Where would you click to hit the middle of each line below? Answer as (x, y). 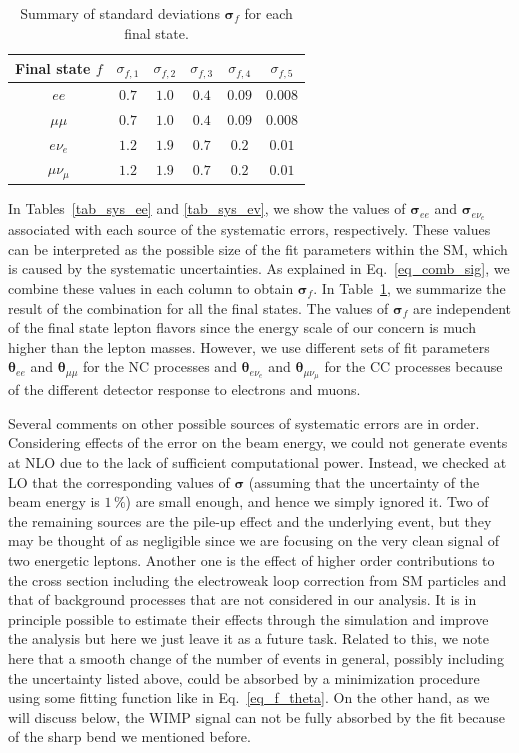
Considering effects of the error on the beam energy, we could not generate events (258, 442)
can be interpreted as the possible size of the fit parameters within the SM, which (258, 248)
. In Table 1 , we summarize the (409, 288)
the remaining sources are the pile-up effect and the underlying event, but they (250, 520)
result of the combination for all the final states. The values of (198, 307)
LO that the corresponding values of (119, 481)
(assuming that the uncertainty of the (364, 481)
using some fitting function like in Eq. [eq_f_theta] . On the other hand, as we (249, 697)
